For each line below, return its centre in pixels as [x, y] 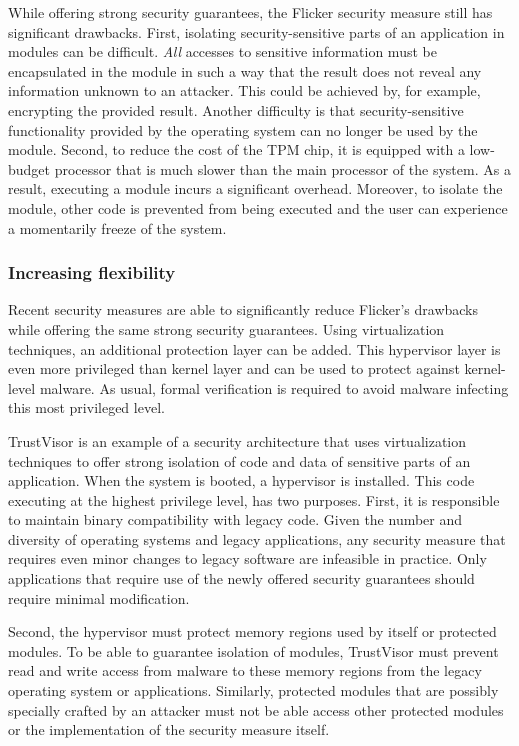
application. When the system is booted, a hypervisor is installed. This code [241, 480]
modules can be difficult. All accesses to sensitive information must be [222, 51]
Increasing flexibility [92, 272]
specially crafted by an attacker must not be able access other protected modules [256, 709]
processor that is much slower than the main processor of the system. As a [282, 168]
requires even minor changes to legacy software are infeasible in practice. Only [247, 558]
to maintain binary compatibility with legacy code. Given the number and [235, 519]
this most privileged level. [86, 407]
